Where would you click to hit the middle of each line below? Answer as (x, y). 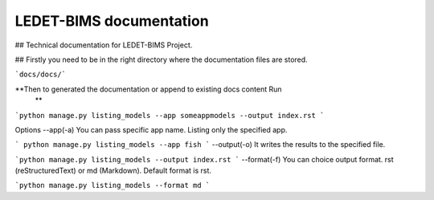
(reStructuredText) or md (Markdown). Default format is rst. (113, 171)
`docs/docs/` (41, 75)
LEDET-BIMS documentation (112, 21)
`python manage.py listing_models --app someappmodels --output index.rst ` (170, 115)
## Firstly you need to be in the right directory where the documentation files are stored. (162, 59)
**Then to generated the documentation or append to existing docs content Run (148, 89)
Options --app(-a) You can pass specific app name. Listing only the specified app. (151, 129)
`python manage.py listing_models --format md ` (113, 186)
